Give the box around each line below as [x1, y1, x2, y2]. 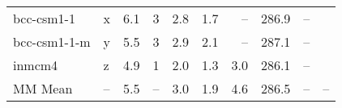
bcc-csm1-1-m [13, 32, 91, 51]
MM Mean [13, 79, 73, 98]
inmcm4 [13, 56, 58, 74]
